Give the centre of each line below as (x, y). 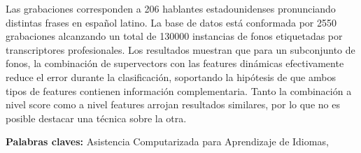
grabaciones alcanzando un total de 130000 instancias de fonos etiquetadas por (174, 36)
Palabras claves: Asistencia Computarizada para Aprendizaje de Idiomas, (167, 141)
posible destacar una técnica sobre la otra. (96, 118)
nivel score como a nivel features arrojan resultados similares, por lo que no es (173, 104)
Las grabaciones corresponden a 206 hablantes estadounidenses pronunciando (171, 8)
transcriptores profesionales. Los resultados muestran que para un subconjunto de (180, 49)
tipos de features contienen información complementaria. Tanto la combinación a (179, 90)
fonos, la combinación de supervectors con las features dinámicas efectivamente (175, 63)
